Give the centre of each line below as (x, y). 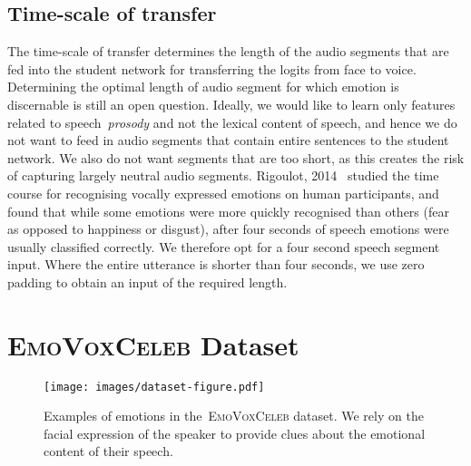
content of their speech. (108, 451)
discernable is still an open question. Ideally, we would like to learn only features (231, 104)
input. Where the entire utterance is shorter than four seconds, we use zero (216, 264)
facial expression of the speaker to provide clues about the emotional (235, 433)
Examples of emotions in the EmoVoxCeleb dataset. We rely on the (234, 416)
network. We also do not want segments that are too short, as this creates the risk (236, 157)
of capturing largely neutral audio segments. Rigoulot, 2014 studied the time (223, 175)
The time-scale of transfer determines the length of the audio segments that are (228, 51)
